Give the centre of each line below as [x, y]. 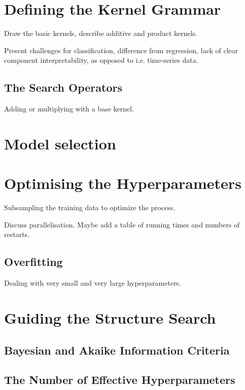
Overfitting [33, 262]
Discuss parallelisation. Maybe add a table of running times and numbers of [122, 224]
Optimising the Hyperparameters [123, 183]
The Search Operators [63, 87]
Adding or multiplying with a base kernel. [69, 109]
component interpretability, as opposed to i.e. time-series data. [101, 60]
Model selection [60, 143]
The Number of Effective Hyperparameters [120, 380]
